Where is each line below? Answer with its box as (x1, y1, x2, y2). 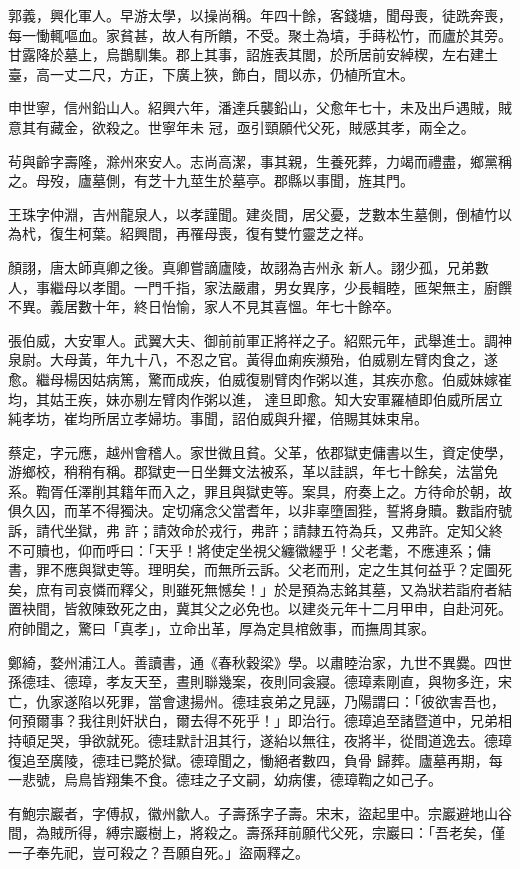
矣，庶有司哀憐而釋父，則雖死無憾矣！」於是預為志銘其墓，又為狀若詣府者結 (8, 578, 512, 599)
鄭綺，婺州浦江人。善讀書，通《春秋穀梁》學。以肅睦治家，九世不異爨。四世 (8, 651, 512, 672)
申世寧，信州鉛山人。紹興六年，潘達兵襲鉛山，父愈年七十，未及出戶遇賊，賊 (8, 97, 512, 118)
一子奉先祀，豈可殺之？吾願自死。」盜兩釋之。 (8, 841, 309, 862)
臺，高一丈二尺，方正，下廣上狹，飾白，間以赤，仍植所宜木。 (8, 63, 414, 84)
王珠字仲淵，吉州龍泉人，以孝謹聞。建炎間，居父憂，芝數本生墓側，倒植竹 (8, 203, 498, 224)
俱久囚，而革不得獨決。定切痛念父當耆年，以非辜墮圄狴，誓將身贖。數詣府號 (8, 500, 512, 521)
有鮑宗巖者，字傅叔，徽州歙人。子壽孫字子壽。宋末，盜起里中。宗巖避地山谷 (8, 802, 512, 823)
